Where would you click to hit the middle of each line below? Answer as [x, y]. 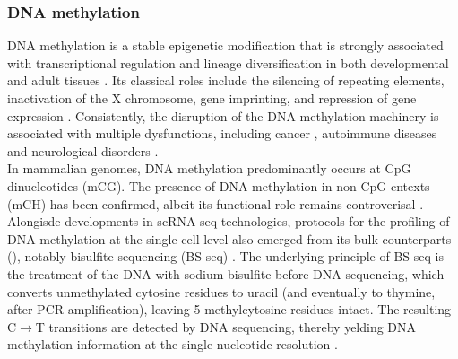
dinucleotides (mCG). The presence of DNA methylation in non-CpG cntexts [219, 185]
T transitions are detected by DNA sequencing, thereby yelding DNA [226, 326]
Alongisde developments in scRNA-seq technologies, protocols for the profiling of [229, 221]
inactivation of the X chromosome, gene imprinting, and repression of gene [212, 98]
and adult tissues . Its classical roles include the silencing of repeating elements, [226, 80]
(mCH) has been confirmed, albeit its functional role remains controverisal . [216, 203]
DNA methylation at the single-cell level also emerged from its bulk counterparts [229, 238]
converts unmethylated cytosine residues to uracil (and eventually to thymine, [221, 291]
